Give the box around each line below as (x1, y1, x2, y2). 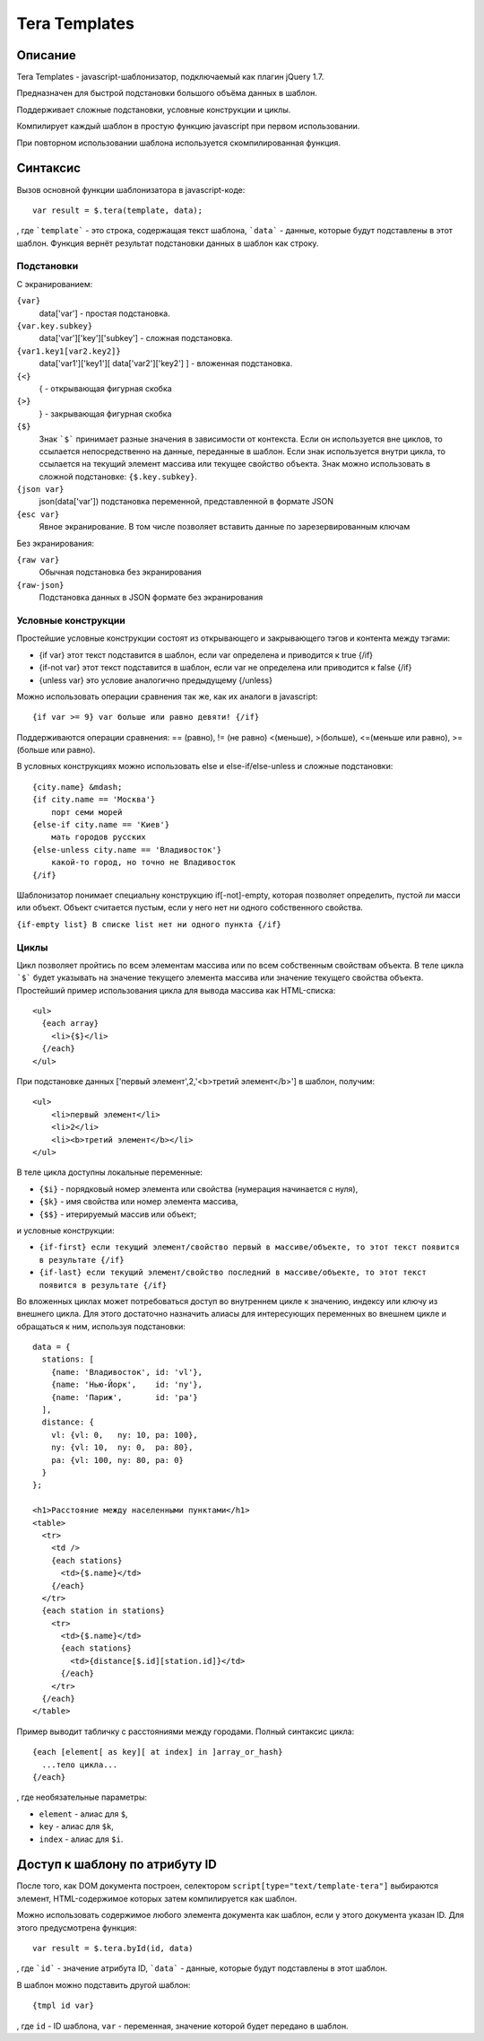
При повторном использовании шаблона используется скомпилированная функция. (16, 137, 341, 148)
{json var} (16, 485, 65, 495)
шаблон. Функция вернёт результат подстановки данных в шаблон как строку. (16, 238, 319, 249)
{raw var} (16, 555, 60, 565)
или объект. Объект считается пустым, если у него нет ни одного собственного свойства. (16, 902, 363, 913)
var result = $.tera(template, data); (32, 205, 203, 215)
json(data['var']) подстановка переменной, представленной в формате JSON (39, 496, 334, 507)
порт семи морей (50, 807, 123, 817)
